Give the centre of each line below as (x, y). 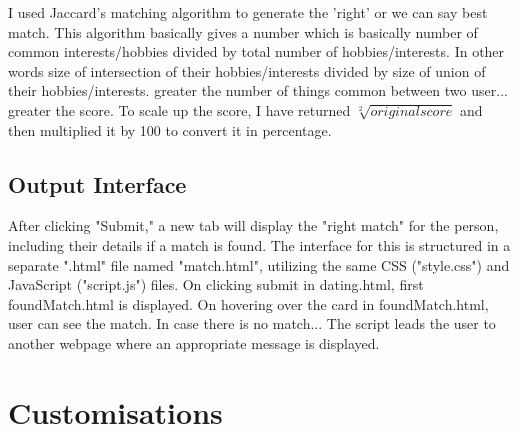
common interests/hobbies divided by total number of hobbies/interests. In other (256, 51)
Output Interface (97, 183)
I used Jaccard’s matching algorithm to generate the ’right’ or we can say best (248, 12)
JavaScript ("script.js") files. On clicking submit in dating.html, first (216, 284)
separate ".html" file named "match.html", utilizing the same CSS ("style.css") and (259, 264)
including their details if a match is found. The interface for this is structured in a (259, 244)
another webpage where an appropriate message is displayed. (194, 342)
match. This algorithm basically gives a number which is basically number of (243, 31)
